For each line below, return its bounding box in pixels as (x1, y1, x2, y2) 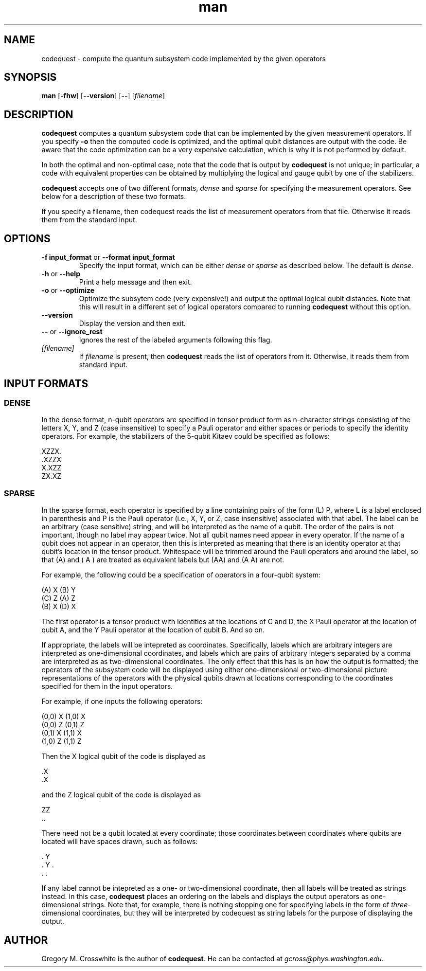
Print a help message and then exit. (79, 278, 192, 287)
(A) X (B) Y (41, 586, 76, 594)
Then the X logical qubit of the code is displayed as (41, 752, 206, 761)
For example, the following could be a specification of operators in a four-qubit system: (41, 571, 320, 579)
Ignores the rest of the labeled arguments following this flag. (79, 336, 272, 344)
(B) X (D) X (41, 602, 76, 611)
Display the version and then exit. (79, 319, 186, 328)
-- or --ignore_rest (41, 327, 103, 336)
